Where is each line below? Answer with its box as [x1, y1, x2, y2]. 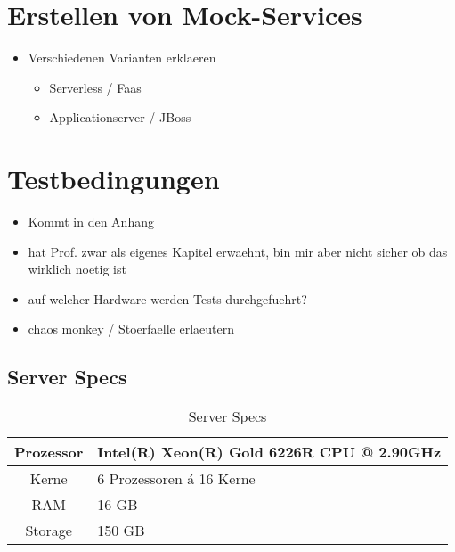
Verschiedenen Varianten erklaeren [28, 48, 216, 67]
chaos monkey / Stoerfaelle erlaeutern [28, 319, 234, 338]
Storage [25, 520, 72, 541]
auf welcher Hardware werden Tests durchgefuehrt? [28, 289, 307, 308]
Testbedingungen [7, 161, 220, 197]
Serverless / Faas [49, 78, 142, 96]
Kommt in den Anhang [28, 212, 154, 231]
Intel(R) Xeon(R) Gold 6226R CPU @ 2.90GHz [97, 441, 442, 463]
